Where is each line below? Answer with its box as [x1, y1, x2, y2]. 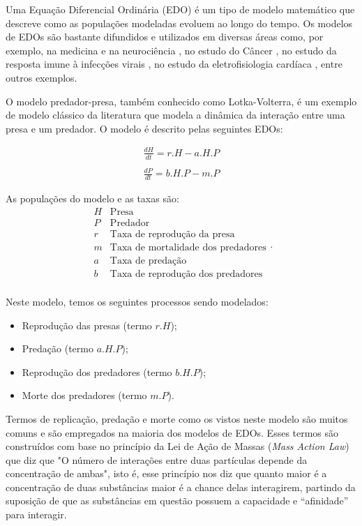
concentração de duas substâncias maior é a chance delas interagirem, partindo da [6, 479, 356, 494]
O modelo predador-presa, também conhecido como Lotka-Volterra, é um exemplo [6, 93, 357, 108]
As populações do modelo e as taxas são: [6, 191, 179, 206]
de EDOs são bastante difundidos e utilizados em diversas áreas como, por [6, 29, 324, 44]
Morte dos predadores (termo [22, 388, 147, 403]
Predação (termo [22, 341, 93, 356]
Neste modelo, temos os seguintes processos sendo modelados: [6, 294, 269, 308]
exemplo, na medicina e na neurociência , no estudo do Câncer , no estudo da [6, 43, 337, 57]
